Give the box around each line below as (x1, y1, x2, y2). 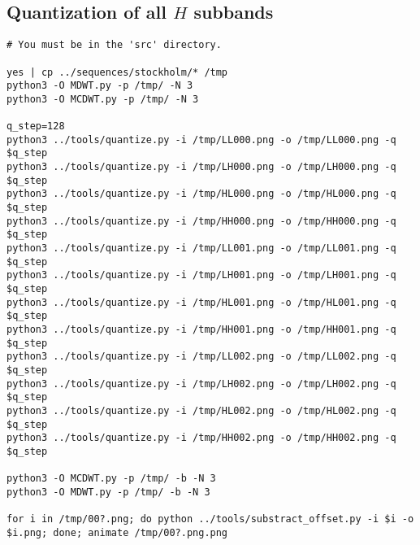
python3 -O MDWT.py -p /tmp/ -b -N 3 (6, 486, 210, 498)
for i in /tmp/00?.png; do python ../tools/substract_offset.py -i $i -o (6, 513, 414, 525)
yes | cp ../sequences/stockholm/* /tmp (6, 66, 228, 78)
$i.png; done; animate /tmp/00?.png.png (6, 526, 228, 538)
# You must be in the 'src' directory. (6, 39, 222, 51)
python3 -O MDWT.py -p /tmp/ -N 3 (6, 80, 193, 92)
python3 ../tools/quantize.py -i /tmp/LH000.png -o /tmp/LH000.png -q (6, 161, 396, 173)
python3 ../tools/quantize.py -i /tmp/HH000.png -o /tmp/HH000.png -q (6, 215, 396, 227)
